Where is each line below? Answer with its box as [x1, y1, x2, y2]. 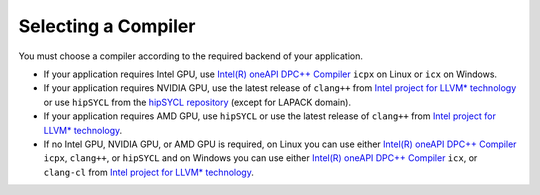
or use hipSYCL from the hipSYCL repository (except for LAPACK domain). [43, 96, 352, 108]
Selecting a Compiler [18, 15, 196, 37]
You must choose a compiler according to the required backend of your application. [18, 50, 364, 62]
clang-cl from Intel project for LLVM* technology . [43, 166, 254, 178]
